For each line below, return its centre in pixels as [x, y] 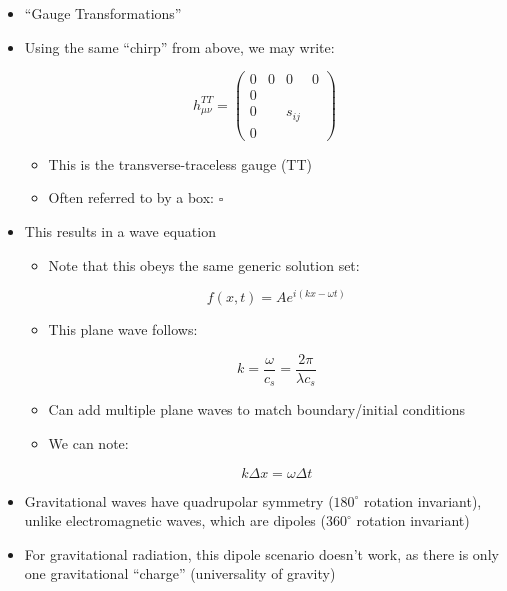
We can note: [88, 443]
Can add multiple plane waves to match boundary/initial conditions [256, 409]
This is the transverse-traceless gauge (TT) [180, 163]
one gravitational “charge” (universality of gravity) [180, 573]
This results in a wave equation [120, 231]
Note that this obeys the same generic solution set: [204, 264]
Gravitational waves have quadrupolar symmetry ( [179, 500]
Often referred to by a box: [131, 197]
